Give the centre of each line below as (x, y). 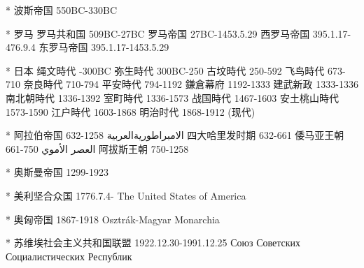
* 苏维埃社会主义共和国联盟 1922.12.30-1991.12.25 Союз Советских (153, 243)
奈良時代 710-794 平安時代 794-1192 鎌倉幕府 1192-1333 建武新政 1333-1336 (191, 84)
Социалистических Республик (69, 256)
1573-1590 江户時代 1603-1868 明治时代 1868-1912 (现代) (131, 111)
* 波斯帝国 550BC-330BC (62, 10)
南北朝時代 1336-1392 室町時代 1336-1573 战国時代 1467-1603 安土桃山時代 (172, 97)
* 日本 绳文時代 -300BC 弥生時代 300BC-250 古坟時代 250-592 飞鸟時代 (165, 70)
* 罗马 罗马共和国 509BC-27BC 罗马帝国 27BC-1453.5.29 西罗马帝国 (158, 33)
